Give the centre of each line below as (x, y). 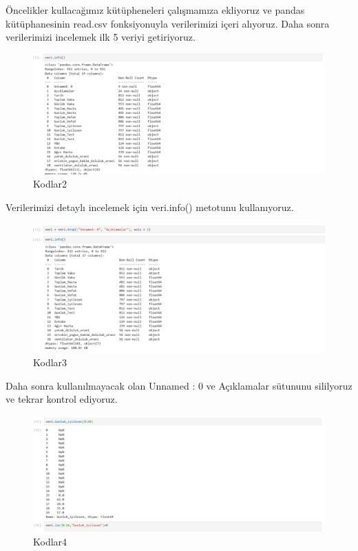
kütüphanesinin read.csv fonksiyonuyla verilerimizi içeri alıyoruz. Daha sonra (168, 23)
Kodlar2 (50, 184)
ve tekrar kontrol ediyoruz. (62, 399)
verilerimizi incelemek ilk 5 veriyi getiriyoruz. (101, 37)
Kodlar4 (50, 541)
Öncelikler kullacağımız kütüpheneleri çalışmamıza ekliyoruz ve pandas (155, 10)
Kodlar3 (50, 362)
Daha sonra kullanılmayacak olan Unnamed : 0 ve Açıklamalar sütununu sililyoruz (179, 385)
